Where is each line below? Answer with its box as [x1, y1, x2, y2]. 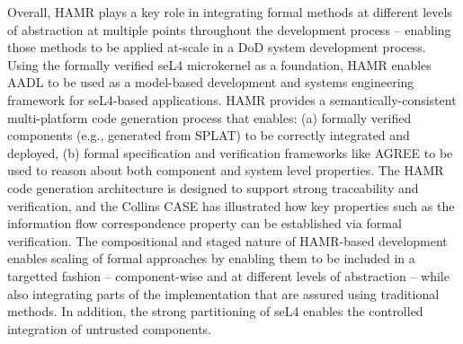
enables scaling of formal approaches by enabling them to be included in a [7, 249, 415, 268]
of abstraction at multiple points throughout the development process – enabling [7, 20, 451, 39]
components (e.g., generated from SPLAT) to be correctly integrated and [7, 126, 410, 145]
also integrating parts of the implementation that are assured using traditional [7, 284, 440, 303]
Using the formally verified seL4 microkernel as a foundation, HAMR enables [7, 55, 432, 74]
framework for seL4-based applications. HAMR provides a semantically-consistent [7, 90, 457, 109]
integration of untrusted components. [7, 319, 211, 338]
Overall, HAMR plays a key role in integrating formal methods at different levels [7, 3, 452, 21]
